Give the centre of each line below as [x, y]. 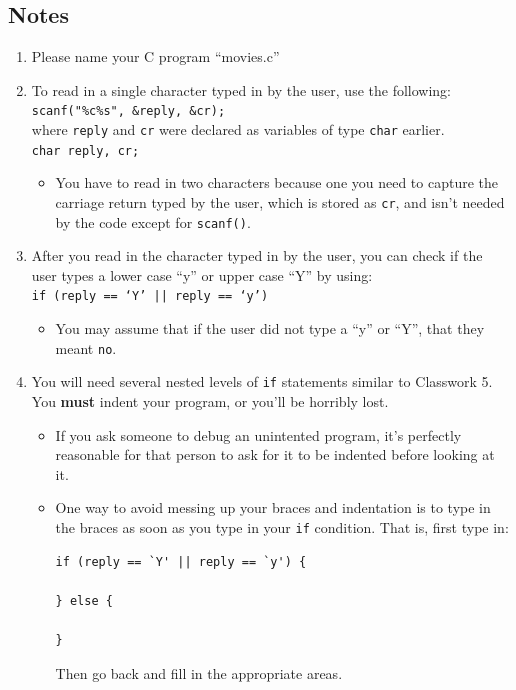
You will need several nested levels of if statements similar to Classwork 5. [262, 381]
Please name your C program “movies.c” [155, 56]
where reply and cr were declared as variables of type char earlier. [238, 129]
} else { [84, 600]
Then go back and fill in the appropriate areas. [199, 672]
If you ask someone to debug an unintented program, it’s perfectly [258, 434]
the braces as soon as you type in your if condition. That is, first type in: [282, 526]
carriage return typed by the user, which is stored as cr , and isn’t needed [280, 201]
